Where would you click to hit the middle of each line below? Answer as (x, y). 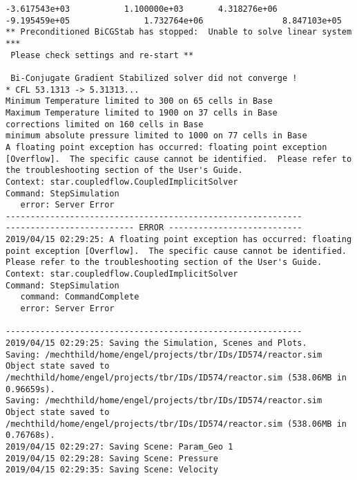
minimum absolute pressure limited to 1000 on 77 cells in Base (156, 136)
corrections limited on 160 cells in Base (105, 124)
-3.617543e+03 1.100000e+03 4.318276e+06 (142, 9)
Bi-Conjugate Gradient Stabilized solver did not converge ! (154, 78)
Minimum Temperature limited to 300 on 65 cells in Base (139, 101)
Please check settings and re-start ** (102, 55)
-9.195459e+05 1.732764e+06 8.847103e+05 (174, 20)
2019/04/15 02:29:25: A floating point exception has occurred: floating (179, 240)
